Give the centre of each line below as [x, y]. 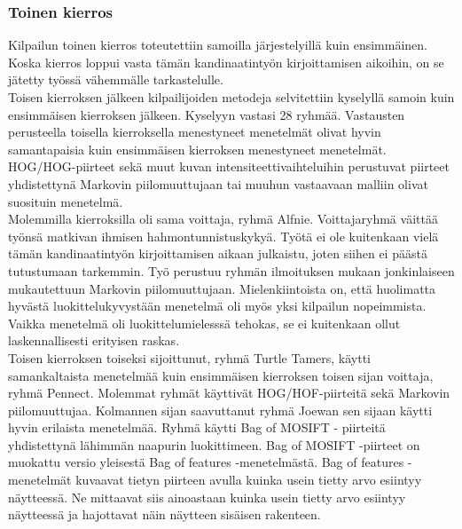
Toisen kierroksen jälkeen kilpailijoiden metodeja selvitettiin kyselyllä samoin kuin [231, 97]
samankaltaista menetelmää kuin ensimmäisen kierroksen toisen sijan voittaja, [221, 375]
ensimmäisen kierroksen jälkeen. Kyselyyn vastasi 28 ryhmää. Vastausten [207, 114]
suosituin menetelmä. [66, 201]
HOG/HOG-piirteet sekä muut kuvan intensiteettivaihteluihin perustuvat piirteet [229, 166]
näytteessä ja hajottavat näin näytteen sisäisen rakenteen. [164, 514]
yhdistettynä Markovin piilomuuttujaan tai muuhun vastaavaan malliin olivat [218, 183]
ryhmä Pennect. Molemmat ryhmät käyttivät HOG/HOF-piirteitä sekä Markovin [229, 393]
